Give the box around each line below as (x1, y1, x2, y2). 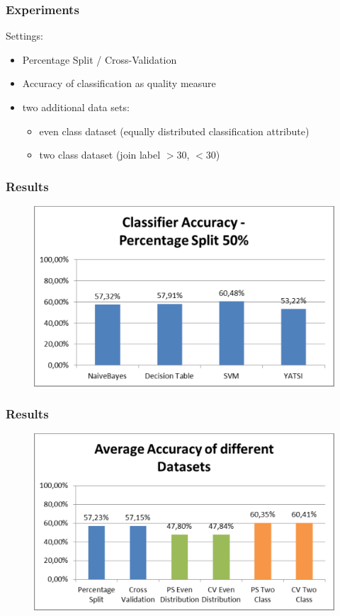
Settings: (6, 28, 43, 43)
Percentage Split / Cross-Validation (22, 52, 177, 67)
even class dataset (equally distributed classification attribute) (39, 123, 310, 138)
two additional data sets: (22, 100, 130, 114)
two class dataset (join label (39, 147, 161, 162)
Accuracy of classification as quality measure (22, 76, 216, 91)
